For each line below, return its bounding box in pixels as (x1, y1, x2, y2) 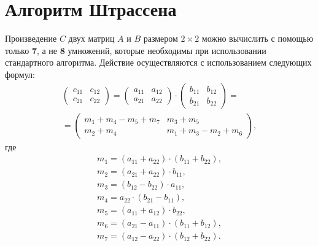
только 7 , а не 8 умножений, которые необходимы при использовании (5, 44, 266, 56)
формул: (5, 67, 35, 80)
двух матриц (68, 32, 115, 45)
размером (143, 32, 178, 45)
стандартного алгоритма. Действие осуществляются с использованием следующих (5, 56, 312, 69)
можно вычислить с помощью (201, 32, 314, 45)
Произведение (5, 32, 57, 45)
